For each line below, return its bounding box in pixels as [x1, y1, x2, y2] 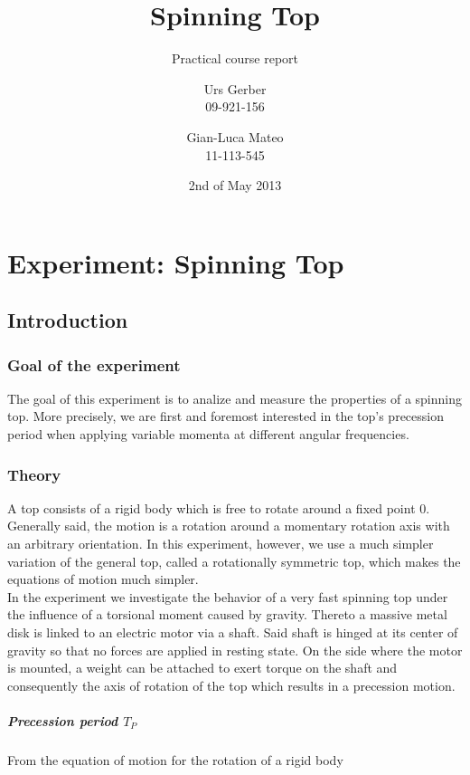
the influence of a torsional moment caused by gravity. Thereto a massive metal [7, 605, 447, 624]
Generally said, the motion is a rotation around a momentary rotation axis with [7, 516, 450, 535]
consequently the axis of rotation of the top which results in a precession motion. [7, 675, 456, 694]
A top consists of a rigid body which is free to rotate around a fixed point [7, 498, 416, 517]
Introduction [7, 306, 128, 334]
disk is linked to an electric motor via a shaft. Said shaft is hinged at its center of [7, 623, 458, 642]
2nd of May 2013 [188, 176, 282, 195]
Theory [7, 463, 61, 485]
